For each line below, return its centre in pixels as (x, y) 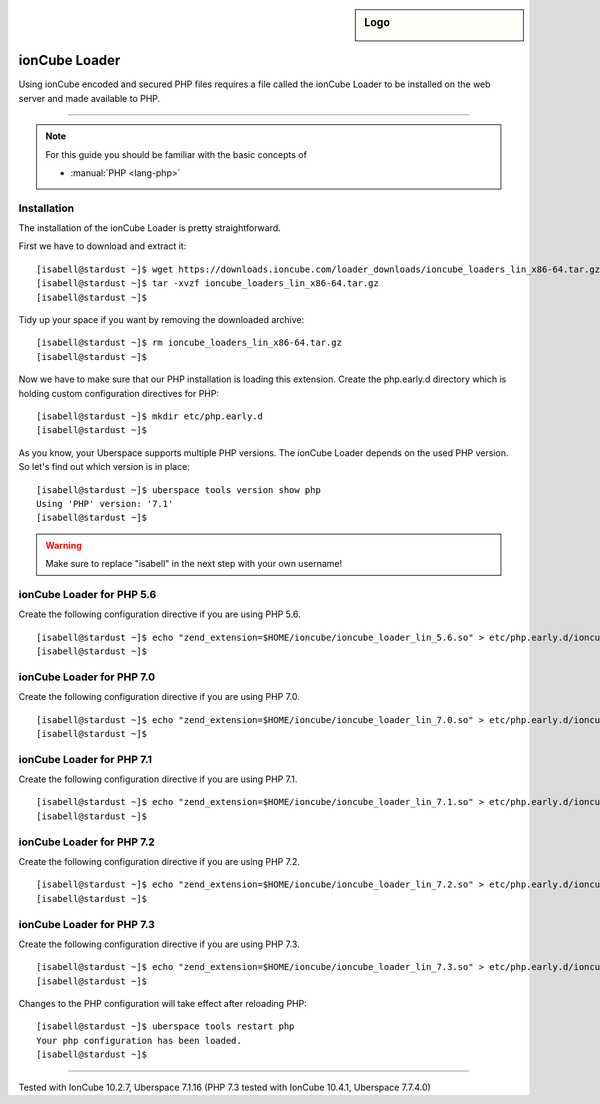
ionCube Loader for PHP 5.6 (87, 594)
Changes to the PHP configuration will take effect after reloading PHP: (162, 1004)
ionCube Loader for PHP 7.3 (86, 924)
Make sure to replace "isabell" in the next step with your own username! (194, 564)
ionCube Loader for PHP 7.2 (86, 842)
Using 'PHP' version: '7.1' (105, 503)
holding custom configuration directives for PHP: (119, 393)
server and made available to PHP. (89, 98)
